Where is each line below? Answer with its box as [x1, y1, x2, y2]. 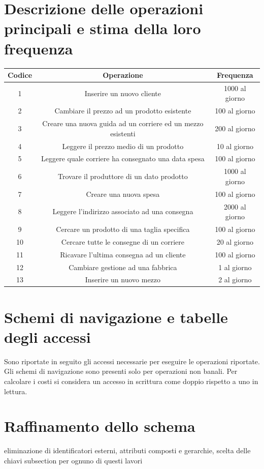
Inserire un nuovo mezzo [85, 274, 161, 285]
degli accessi [4, 326, 91, 347]
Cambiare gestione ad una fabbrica [69, 261, 177, 272]
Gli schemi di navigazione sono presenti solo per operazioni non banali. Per [4, 366, 238, 376]
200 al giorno [215, 123, 255, 133]
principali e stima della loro [4, 18, 201, 39]
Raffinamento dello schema [4, 416, 195, 436]
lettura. [4, 386, 27, 396]
